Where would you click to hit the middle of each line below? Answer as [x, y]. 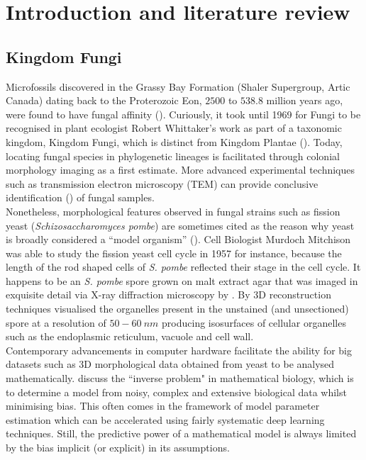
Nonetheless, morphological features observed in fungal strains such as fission [173, 211]
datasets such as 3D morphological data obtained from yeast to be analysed [170, 364]
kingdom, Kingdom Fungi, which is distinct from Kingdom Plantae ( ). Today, [174, 141]
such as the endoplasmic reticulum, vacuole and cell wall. [130, 336]
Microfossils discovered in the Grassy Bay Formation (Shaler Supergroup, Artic [178, 86]
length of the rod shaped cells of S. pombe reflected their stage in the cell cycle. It [183, 267]
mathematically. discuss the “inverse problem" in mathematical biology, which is [180, 378]
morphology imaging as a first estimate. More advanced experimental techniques [180, 170]
